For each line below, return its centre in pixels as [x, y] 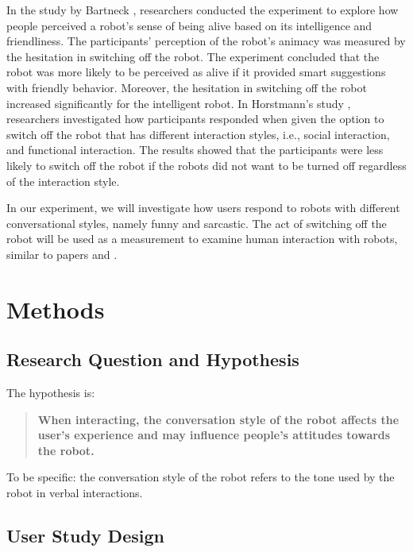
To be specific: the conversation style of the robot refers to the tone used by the [201, 477]
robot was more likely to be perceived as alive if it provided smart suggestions [196, 72]
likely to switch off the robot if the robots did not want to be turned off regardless [206, 165]
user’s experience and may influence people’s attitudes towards [214, 435]
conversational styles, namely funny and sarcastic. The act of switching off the [197, 223]
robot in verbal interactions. [75, 493]
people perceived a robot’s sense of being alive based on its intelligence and [189, 25]
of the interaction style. [63, 181]
